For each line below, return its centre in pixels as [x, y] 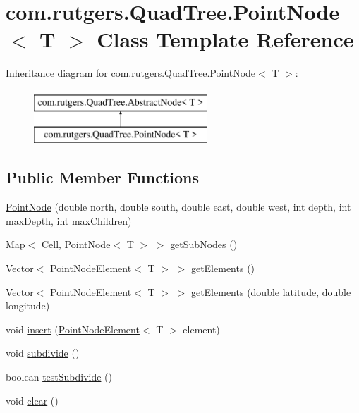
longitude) [28, 306]
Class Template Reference [225, 39]
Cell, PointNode [76, 244]
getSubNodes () [204, 244]
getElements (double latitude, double [271, 291]
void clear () [32, 400]
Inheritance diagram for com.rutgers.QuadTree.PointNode [131, 73]
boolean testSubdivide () [59, 377]
